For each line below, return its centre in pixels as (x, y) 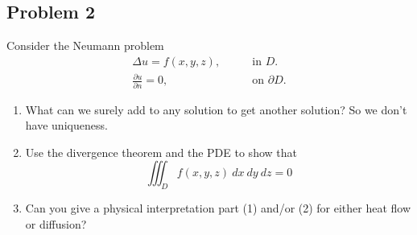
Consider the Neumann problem (85, 45)
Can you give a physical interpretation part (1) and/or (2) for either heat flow (218, 208)
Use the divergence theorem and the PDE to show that (161, 152)
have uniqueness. (66, 125)
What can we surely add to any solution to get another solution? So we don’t (216, 109)
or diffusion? (56, 223)
